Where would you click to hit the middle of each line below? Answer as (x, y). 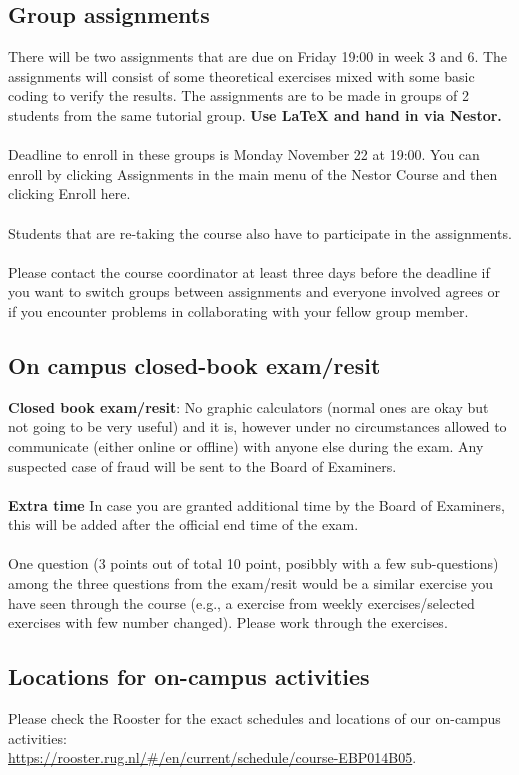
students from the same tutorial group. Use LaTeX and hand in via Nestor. (255, 114)
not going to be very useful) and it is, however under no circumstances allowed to (257, 426)
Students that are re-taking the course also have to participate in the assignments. (260, 232)
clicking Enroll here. (69, 193)
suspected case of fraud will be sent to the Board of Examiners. (202, 465)
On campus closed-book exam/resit (194, 364)
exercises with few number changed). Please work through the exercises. (228, 622)
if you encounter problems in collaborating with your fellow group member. (238, 310)
